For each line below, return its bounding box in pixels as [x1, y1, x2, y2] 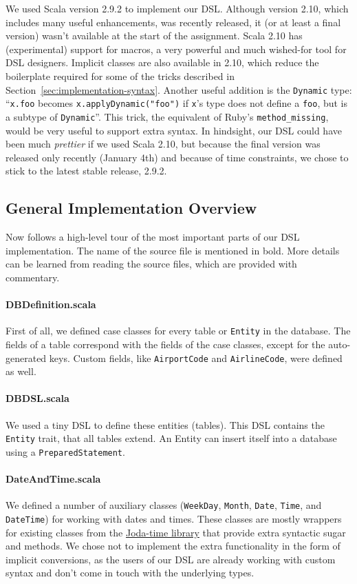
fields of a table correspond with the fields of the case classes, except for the [6, 336, 325, 351]
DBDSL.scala [6, 391, 69, 405]
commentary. [6, 270, 60, 284]
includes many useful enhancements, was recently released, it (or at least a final [6, 14, 341, 29]
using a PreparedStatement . [6, 444, 125, 459]
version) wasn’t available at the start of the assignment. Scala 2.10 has [6, 28, 303, 43]
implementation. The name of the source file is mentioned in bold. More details [6, 243, 340, 257]
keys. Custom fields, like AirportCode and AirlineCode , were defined [49, 350, 343, 365]
